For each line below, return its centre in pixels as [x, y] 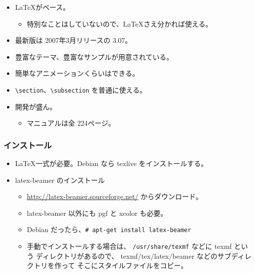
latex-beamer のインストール [60, 180]
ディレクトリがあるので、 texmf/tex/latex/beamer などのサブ [134, 256]
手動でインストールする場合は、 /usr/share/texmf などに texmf [129, 246]
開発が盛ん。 [36, 106]
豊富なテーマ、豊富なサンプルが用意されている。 [94, 56]
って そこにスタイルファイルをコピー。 [125, 265]
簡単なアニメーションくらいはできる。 [77, 73]
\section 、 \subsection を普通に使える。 [81, 89]
